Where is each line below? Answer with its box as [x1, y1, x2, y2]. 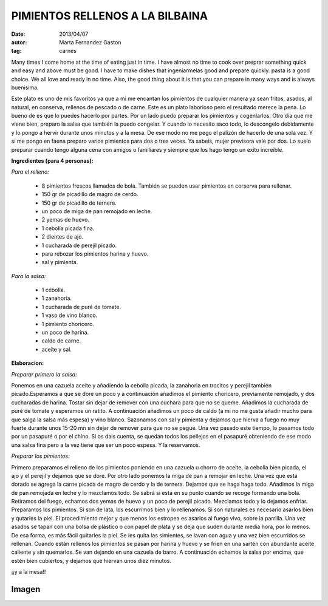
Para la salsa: [11, 272, 46, 279]
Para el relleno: [11, 168, 50, 175]
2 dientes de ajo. [41, 233, 84, 240]
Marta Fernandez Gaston [59, 38, 121, 46]
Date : [11, 30, 26, 38]
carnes [59, 47, 77, 55]
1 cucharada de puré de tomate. [41, 303, 121, 310]
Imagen [11, 584, 41, 594]
